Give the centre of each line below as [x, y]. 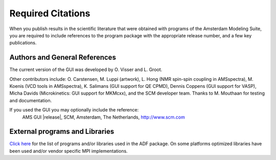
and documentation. [31, 100]
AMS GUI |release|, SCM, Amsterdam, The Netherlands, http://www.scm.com [103, 117]
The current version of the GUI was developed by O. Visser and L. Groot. [86, 70]
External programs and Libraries [62, 132]
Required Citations [50, 13]
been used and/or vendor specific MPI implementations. [68, 151]
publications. [23, 43]
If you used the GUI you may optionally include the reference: [74, 110]
